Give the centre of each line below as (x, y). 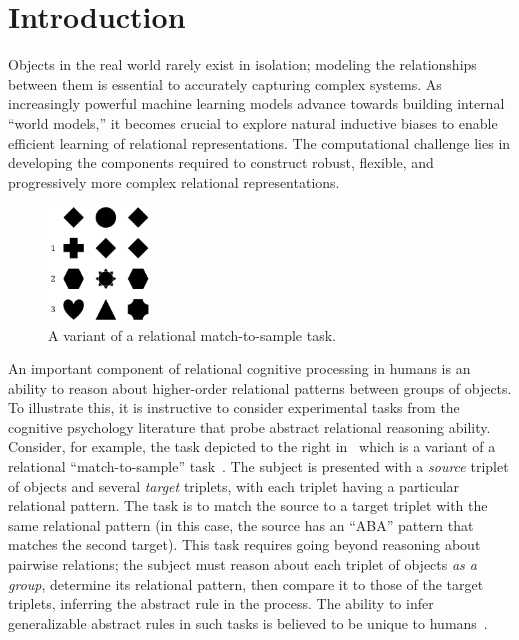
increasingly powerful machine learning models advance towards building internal (256, 103)
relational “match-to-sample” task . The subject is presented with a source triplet (258, 466)
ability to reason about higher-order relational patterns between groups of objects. (260, 387)
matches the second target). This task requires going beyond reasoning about (244, 544)
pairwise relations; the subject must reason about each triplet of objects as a (242, 564)
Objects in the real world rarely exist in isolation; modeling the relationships (242, 64)
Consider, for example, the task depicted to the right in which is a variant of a (252, 446)
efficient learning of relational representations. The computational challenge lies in (259, 142)
